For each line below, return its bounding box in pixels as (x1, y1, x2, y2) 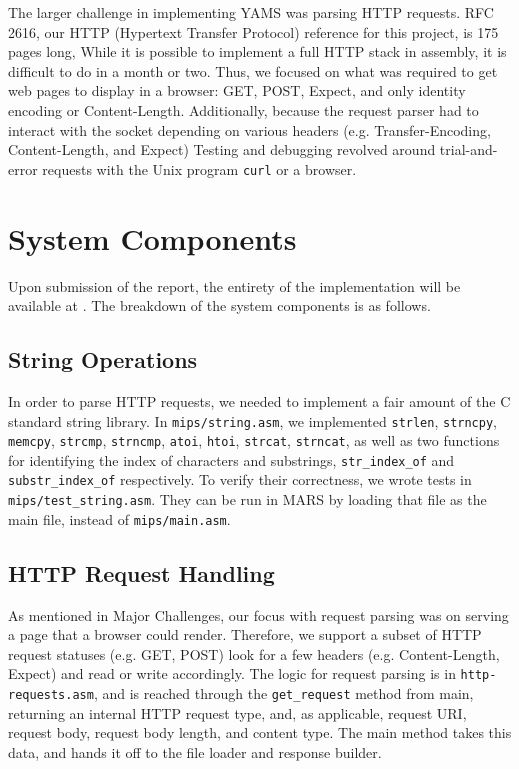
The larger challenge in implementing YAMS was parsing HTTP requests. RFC (8, 2, 494, 22)
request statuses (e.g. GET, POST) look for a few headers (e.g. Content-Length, (8, 643, 500, 664)
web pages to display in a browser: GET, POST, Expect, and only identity (8, 80, 466, 101)
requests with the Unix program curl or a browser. (42, 158, 357, 179)
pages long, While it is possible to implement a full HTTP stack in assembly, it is (8, 41, 507, 62)
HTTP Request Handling (8, 557, 275, 588)
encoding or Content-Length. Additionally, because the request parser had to (8, 99, 479, 120)
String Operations (8, 344, 198, 375)
